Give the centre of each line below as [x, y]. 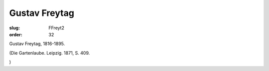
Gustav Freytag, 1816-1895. [37, 44]
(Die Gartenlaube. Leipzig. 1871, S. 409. [50, 53]
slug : [14, 28]
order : [16, 34]
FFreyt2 [57, 28]
